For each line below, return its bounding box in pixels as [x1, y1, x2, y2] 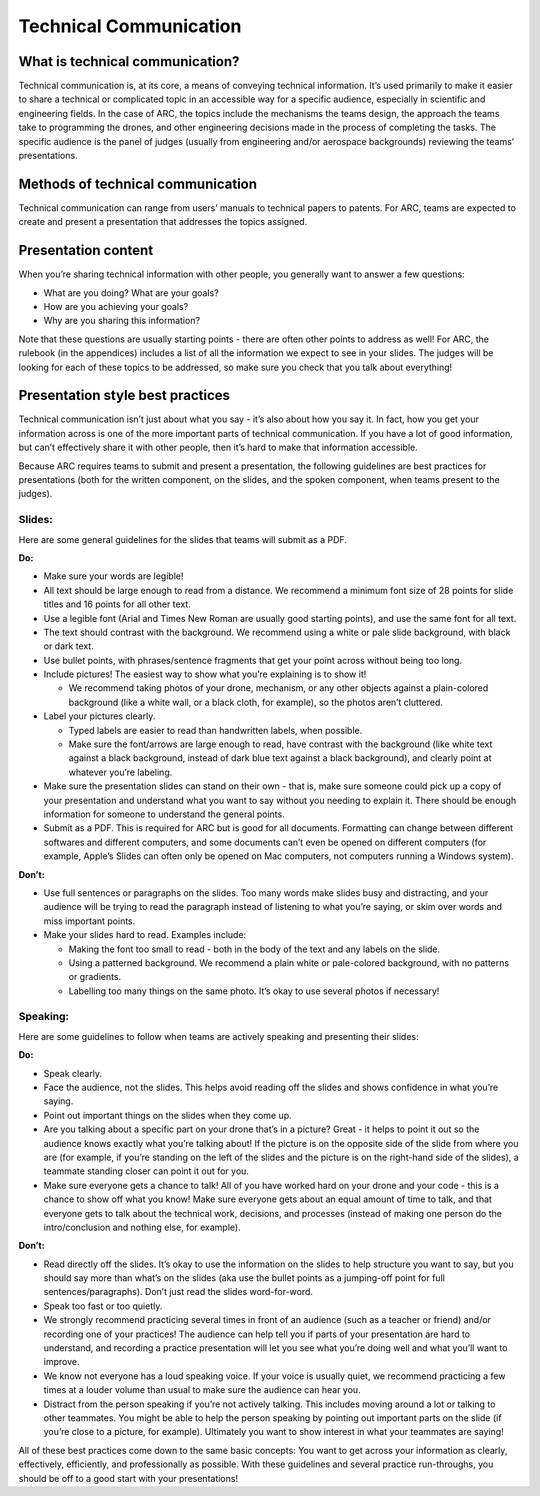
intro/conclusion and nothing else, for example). [43, 1221, 241, 1233]
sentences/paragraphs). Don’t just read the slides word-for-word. [43, 1286, 314, 1298]
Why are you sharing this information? [43, 315, 200, 327]
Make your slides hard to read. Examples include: [43, 929, 247, 941]
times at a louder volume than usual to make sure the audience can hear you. [43, 1384, 361, 1396]
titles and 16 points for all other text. [43, 598, 192, 610]
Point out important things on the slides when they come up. [43, 1109, 292, 1121]
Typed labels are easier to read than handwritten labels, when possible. [68, 724, 363, 736]
